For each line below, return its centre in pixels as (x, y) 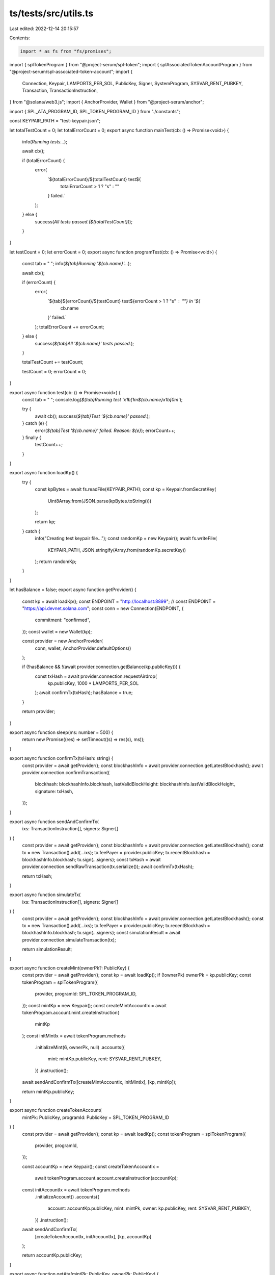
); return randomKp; (56, 562)
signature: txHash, (54, 791)
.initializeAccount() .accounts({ (67, 1196)
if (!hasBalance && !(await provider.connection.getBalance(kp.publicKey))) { (101, 667)
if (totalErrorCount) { (44, 160)
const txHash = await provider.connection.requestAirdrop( (96, 676)
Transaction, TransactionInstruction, (60, 91)
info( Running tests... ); (45, 142)
